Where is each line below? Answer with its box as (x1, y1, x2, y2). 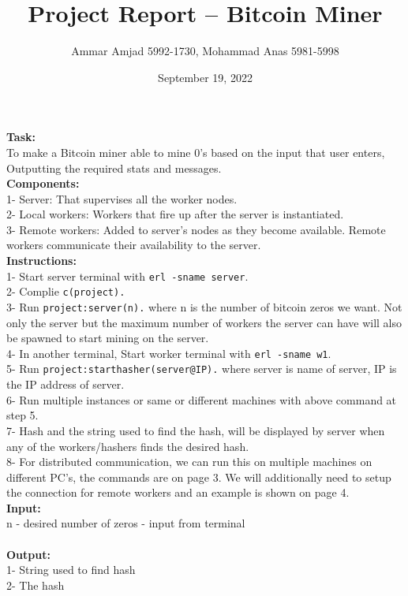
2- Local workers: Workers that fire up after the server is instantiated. (6, 206, 344, 222)
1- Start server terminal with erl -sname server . (6, 267, 249, 284)
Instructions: (6, 252, 77, 269)
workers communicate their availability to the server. (6, 237, 261, 253)
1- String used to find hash (6, 561, 136, 578)
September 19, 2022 (158, 69, 253, 85)
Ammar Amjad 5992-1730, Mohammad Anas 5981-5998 (71, 43, 339, 59)
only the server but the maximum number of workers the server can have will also (6, 314, 402, 330)
